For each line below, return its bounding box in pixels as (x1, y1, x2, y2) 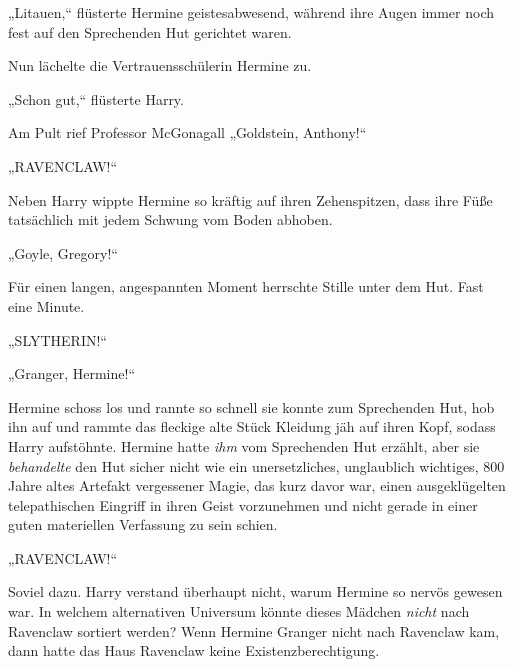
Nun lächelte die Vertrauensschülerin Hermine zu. (8, 55, 312, 76)
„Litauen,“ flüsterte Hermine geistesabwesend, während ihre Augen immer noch (8, 2, 494, 22)
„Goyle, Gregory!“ (8, 242, 118, 263)
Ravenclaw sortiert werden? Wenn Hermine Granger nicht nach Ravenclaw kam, (8, 620, 500, 641)
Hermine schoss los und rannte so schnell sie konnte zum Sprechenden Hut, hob (8, 396, 495, 417)
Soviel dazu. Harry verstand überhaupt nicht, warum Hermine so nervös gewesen (8, 581, 503, 602)
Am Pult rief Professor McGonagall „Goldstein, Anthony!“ (8, 122, 367, 143)
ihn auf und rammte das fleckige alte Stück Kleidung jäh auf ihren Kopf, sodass (8, 416, 496, 437)
